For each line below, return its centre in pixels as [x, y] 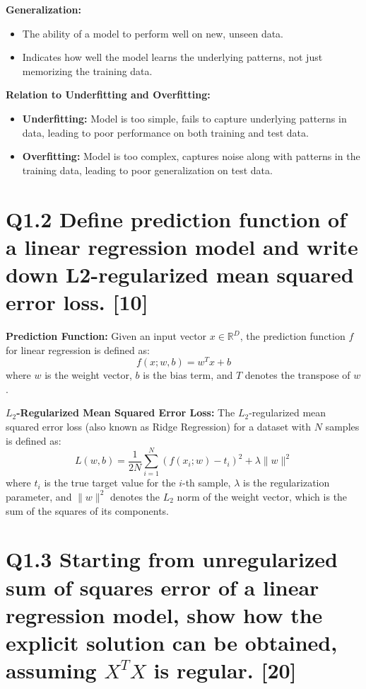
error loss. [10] [77, 302]
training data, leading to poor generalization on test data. [147, 170]
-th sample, [206, 483]
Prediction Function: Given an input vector [106, 336]
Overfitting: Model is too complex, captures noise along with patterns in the [191, 156]
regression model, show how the [164, 614]
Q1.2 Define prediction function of [176, 218]
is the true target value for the [110, 483]
